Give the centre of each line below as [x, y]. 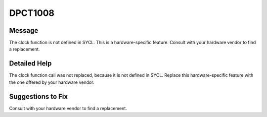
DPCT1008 [32, 13]
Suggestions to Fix [39, 96]
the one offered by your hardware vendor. [52, 82]
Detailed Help [30, 64]
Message [24, 30]
